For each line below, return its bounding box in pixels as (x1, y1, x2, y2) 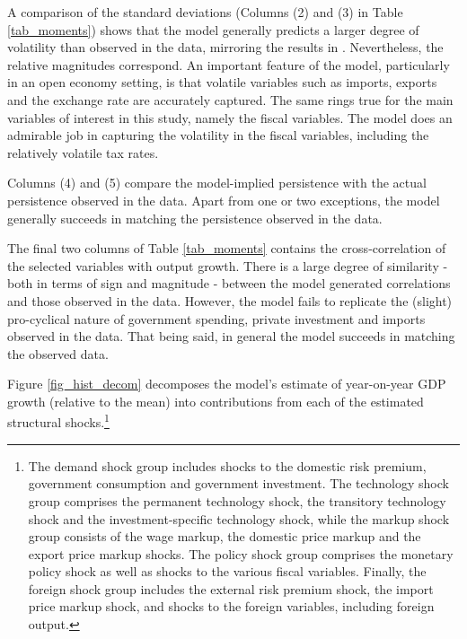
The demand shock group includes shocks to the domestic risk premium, (28, 456, 427, 475)
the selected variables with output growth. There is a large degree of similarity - (7, 256, 448, 275)
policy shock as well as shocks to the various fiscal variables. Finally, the (28, 562, 427, 581)
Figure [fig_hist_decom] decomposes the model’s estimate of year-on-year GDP (7, 374, 446, 393)
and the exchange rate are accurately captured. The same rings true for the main (7, 90, 454, 109)
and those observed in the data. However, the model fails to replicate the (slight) (7, 291, 453, 310)
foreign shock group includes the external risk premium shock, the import (28, 579, 434, 598)
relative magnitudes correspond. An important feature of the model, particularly (7, 55, 450, 74)
